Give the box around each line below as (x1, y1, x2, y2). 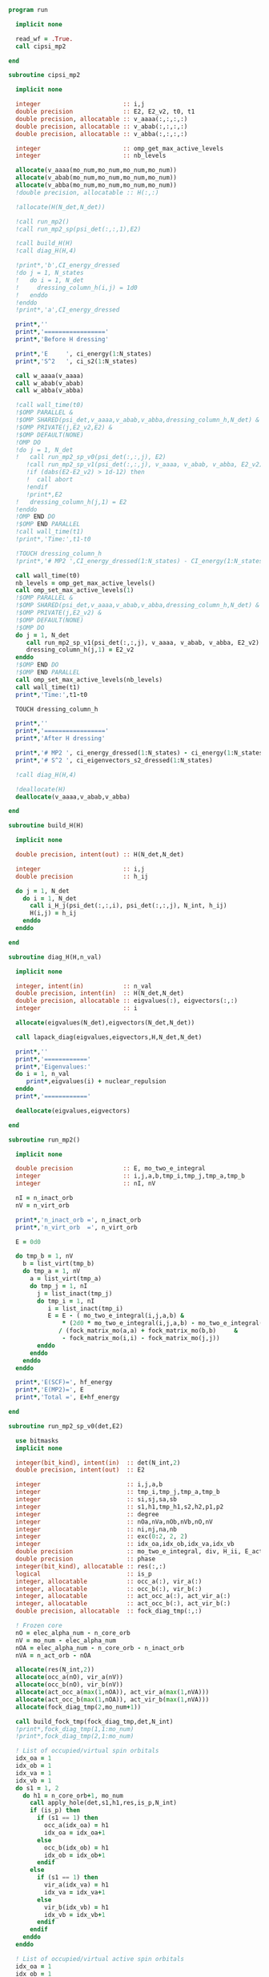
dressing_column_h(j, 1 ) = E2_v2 (26, 646, 134, 654)
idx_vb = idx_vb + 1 (43, 1911, 106, 1919)
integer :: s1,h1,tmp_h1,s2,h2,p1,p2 (15, 1503, 224, 1511)
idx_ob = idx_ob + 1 (43, 1851, 106, 1859)
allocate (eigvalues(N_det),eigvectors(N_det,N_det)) (15, 1019, 195, 1027)
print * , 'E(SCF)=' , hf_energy (15, 1379, 113, 1387)
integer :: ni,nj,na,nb (15, 1525, 178, 1533)
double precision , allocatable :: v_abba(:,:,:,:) (15, 130, 188, 138)
